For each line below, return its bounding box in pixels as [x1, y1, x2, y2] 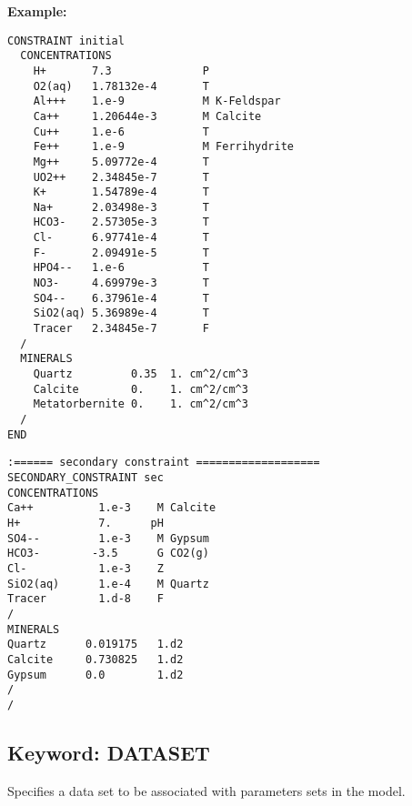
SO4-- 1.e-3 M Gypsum [7, 531, 209, 545]
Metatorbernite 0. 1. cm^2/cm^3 [33, 398, 248, 411]
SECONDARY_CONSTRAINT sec [7, 470, 164, 484]
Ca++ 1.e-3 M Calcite [7, 501, 216, 515]
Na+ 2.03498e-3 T [33, 200, 209, 214]
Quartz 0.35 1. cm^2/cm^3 [33, 368, 248, 381]
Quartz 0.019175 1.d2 [7, 638, 184, 651]
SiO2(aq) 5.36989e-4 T [33, 307, 209, 320]
